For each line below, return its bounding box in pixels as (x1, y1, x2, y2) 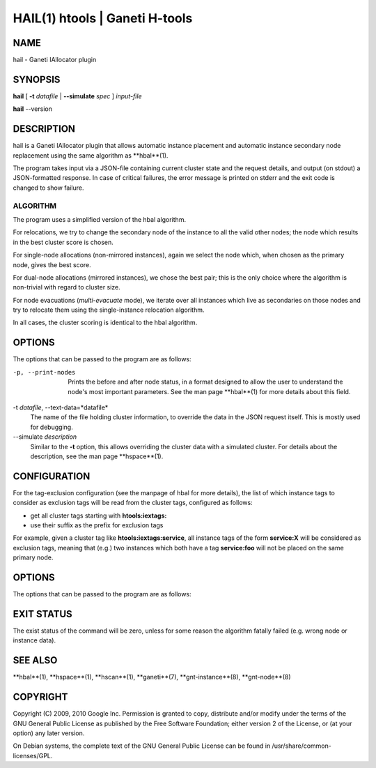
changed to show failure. (13, 183, 84, 192)
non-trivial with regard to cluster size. (13, 283, 121, 292)
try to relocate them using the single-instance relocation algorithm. (13, 306, 205, 314)
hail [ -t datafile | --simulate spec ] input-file (13, 91, 142, 100)
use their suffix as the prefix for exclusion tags (30, 520, 164, 529)
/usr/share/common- (272, 741, 332, 750)
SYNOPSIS (13, 73, 61, 85)
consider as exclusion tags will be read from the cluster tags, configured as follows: (13, 499, 253, 507)
